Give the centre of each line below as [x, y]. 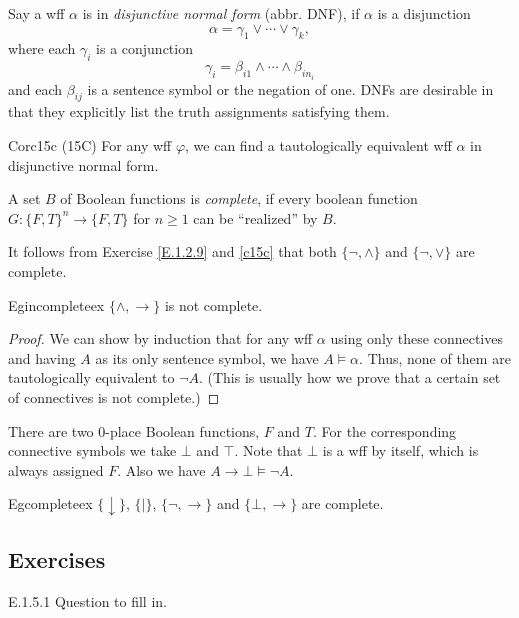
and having [42, 357]
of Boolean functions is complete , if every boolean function [239, 198]
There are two [51, 430]
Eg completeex [50, 503]
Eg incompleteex [56, 304]
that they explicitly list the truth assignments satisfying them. [199, 111]
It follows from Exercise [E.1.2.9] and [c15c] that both [172, 251]
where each [42, 48]
